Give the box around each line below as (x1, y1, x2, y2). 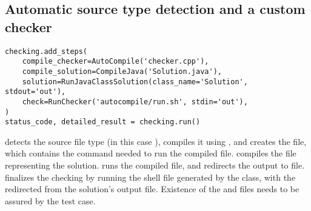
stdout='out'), (5, 87, 66, 96)
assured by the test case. (5, 194, 96, 207)
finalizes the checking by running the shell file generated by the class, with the (5, 170, 296, 183)
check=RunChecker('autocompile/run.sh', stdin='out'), (22, 97, 248, 106)
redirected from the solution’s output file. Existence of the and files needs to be (5, 183, 299, 195)
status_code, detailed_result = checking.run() (5, 118, 201, 127)
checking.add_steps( (5, 47, 88, 56)
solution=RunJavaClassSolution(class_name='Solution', (22, 77, 248, 86)
